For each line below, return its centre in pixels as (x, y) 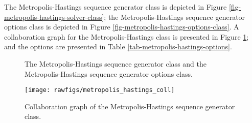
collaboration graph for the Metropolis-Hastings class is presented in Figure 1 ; (127, 36)
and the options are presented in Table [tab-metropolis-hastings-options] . (118, 47)
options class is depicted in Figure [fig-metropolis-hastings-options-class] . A (122, 27)
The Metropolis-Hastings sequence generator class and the (116, 63)
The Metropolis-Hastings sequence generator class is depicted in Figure (116, 7)
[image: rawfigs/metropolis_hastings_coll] (100, 90)
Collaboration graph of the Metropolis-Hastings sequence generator (130, 106)
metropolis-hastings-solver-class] (54, 17)
